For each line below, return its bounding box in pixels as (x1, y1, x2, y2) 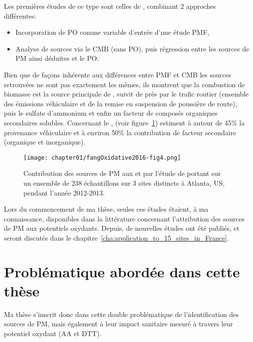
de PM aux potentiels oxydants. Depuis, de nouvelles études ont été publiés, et (4, 223, 240, 233)
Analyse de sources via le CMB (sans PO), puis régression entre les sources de (15, 43, 249, 53)
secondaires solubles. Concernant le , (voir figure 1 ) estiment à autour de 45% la (4, 117, 245, 127)
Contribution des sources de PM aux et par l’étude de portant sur (23, 168, 221, 178)
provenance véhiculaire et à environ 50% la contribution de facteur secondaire (4, 127, 236, 137)
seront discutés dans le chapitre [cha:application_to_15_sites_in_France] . (4, 232, 229, 243)
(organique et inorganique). (4, 137, 85, 147)
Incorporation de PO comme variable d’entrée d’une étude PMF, (15, 27, 210, 37)
